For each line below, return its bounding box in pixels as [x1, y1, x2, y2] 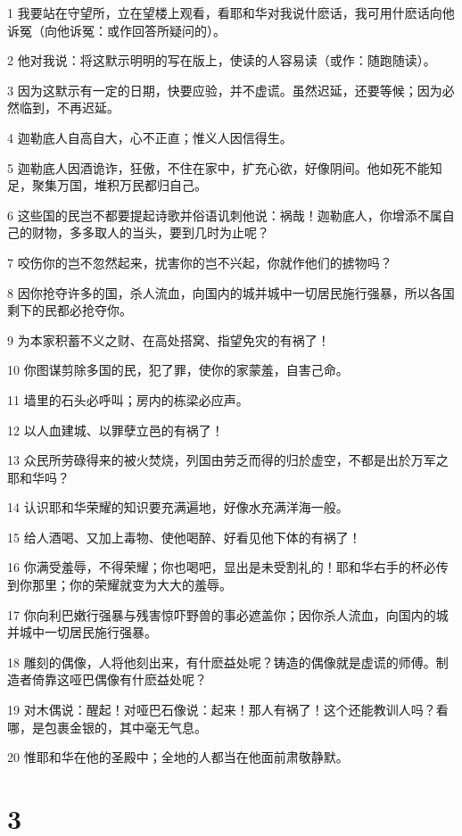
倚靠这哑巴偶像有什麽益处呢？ [31, 670, 207, 689]
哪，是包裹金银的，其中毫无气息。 [7, 717, 207, 736]
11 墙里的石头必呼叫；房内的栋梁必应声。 [7, 390, 249, 409]
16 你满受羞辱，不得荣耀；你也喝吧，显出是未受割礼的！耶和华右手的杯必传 [7, 558, 449, 576]
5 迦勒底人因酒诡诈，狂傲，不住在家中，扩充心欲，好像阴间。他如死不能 [7, 158, 430, 177]
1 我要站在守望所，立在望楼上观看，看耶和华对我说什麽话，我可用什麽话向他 [7, 4, 455, 21]
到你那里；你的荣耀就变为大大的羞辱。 [7, 575, 232, 594]
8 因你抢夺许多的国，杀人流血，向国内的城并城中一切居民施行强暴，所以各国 [7, 283, 455, 302]
